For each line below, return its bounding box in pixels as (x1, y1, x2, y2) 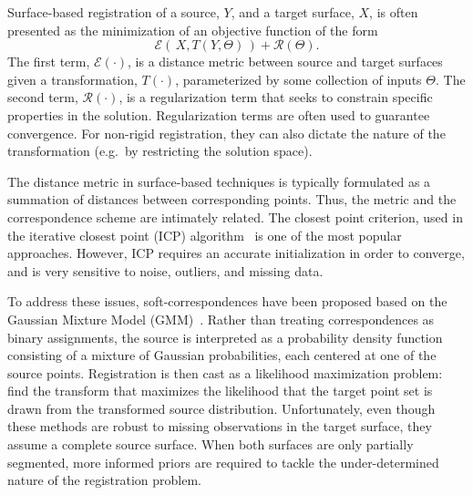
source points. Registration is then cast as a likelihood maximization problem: (7, 363, 443, 382)
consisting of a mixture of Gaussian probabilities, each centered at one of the (7, 345, 437, 365)
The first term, (7, 52, 90, 71)
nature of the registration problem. (7, 470, 201, 490)
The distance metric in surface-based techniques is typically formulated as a (7, 171, 431, 191)
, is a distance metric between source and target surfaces (128, 52, 443, 71)
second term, (7, 88, 78, 107)
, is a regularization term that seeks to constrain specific (118, 88, 433, 107)
